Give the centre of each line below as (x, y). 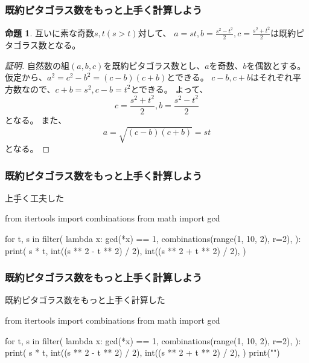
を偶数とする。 (276, 65)
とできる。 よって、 (169, 89)
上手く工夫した (34, 198)
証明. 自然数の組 (37, 65)
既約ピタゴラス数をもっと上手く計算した (85, 300)
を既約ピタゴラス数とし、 (154, 65)
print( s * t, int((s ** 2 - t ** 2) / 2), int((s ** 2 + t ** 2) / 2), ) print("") (142, 352)
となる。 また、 (36, 119)
